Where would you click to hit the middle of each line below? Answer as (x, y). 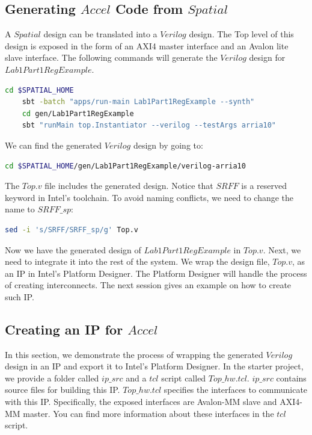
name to (20, 209)
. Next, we (282, 249)
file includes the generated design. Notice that (129, 186)
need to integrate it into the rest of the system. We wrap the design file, (137, 261)
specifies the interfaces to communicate (236, 390)
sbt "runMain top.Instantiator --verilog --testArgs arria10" (149, 125)
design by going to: (168, 145)
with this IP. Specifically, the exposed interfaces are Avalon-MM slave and (141, 402)
